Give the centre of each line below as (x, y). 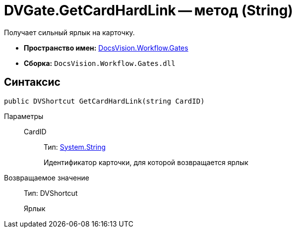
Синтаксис (32, 82)
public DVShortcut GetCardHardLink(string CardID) (104, 101)
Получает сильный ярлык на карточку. (69, 32)
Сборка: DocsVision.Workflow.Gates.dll (100, 63)
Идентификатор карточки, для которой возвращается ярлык (146, 162)
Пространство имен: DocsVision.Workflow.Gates (106, 48)
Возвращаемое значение (47, 177)
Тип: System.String (75, 147)
